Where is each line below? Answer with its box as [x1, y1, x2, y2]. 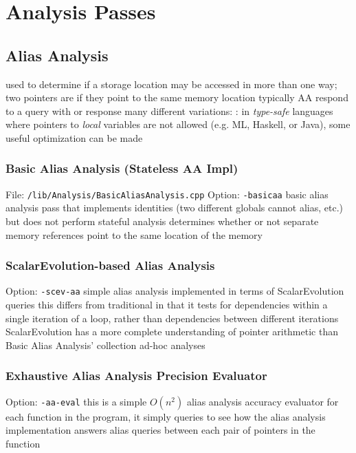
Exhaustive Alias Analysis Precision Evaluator [5, 367, 267, 384]
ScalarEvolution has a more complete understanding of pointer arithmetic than [5, 324, 338, 339]
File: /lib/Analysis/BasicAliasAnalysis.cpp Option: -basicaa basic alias [5, 187, 329, 201]
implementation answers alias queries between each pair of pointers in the [5, 423, 315, 437]
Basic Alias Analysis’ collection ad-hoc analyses [5, 337, 205, 352]
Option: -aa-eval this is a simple [5, 394, 147, 408]
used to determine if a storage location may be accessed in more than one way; [5, 76, 337, 91]
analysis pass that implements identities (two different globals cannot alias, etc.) [5, 200, 344, 215]
